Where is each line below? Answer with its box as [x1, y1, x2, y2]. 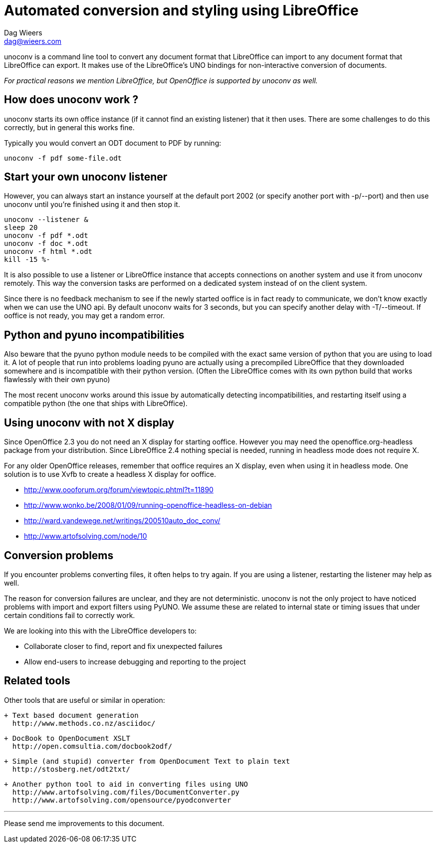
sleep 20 [4, 223, 38, 232]
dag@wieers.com [4, 36, 62, 45]
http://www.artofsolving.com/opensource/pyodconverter [12, 796, 231, 804]
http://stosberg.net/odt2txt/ [12, 765, 130, 773]
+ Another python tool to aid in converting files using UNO [4, 780, 248, 788]
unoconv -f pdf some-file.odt [4, 154, 122, 162]
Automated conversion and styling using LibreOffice [4, 2, 359, 19]
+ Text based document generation [4, 711, 139, 719]
